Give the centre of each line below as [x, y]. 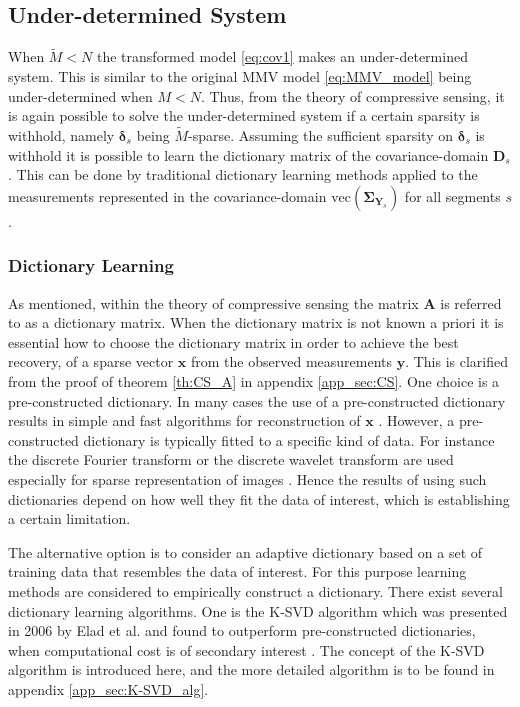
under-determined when [80, 95]
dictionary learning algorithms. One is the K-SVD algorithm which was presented [258, 610]
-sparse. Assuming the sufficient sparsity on [320, 135]
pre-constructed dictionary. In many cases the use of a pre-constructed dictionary [257, 400]
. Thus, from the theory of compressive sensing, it [352, 95]
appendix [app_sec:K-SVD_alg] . [108, 688]
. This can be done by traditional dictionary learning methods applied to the [243, 174]
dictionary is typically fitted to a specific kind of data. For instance [289, 439]
